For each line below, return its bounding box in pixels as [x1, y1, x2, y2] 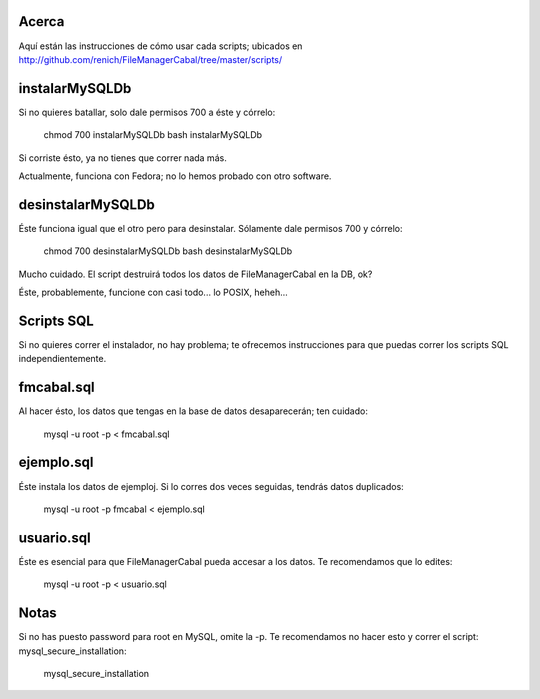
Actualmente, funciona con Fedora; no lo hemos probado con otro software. [18, 170, 332, 182]
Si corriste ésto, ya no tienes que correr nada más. [18, 151, 227, 164]
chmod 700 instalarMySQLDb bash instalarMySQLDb [43, 129, 263, 141]
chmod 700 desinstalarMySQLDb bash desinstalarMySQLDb [43, 245, 293, 257]
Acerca [18, 13, 65, 30]
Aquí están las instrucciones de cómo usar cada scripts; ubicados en [18, 40, 303, 52]
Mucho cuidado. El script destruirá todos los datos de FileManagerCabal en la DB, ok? [18, 268, 373, 280]
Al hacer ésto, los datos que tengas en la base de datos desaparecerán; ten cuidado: [18, 405, 369, 417]
